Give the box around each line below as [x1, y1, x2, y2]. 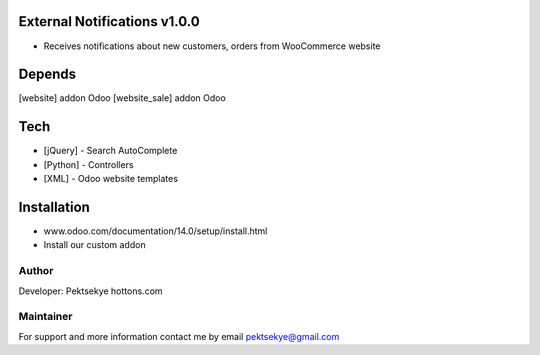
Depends [18, 66, 77, 83]
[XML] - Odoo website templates [43, 173, 179, 185]
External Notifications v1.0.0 [18, 13, 200, 30]
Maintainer [18, 310, 73, 324]
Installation [18, 198, 90, 215]
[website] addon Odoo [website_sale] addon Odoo [18, 92, 227, 104]
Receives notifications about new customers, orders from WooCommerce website [43, 40, 381, 52]
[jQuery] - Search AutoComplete [43, 145, 178, 157]
